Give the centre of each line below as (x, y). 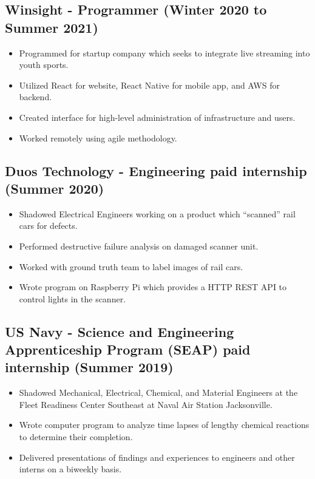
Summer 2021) (52, 27)
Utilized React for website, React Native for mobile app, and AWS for (149, 85)
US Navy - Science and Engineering (120, 331)
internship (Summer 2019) (89, 367)
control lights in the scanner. (73, 298)
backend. (36, 97)
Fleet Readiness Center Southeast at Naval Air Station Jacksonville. (146, 404)
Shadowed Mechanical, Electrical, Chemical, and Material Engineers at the (158, 392)
